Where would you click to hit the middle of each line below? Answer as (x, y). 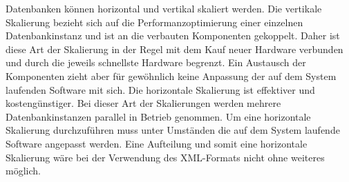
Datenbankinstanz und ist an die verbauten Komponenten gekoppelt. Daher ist (173, 36)
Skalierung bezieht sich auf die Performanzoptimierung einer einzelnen (154, 22)
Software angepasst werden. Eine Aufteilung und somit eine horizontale (157, 143)
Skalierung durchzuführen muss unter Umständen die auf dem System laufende (173, 130)
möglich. (23, 171)
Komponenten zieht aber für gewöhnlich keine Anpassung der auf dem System (171, 75)
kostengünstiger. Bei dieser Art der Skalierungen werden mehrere (143, 103)
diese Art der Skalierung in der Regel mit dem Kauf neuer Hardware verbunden (174, 49)
